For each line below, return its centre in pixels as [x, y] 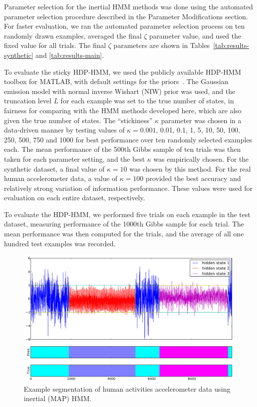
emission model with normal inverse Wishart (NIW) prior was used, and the [120, 91]
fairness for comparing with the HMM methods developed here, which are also [123, 110]
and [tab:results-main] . [70, 55]
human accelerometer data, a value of [61, 178]
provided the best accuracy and [193, 178]
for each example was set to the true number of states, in [147, 101]
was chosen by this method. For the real [190, 168]
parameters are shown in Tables [162, 45]
